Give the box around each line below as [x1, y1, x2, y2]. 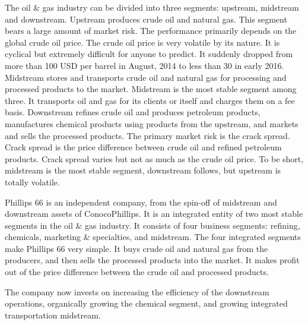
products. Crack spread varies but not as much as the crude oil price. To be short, [5, 152, 304, 165]
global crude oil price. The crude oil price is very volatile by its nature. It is [5, 36, 280, 48]
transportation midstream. [5, 308, 101, 321]
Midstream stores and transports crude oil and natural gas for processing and [5, 71, 287, 83]
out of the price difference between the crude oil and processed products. [5, 266, 269, 278]
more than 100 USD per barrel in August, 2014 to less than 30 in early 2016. [5, 59, 284, 71]
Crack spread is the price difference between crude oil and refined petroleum [5, 141, 282, 153]
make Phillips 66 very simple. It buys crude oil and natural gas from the [5, 242, 268, 254]
